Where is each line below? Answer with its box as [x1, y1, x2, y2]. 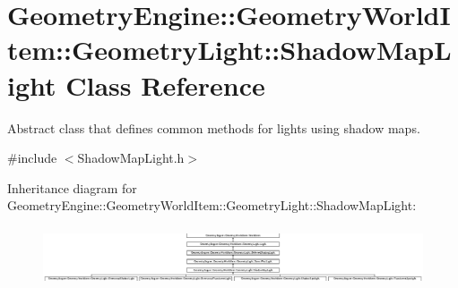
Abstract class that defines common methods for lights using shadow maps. [7, 118, 420, 137]
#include [7, 148, 57, 167]
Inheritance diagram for [7, 178, 137, 197]
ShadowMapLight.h [77, 148, 185, 167]
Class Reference [65, 66, 265, 103]
